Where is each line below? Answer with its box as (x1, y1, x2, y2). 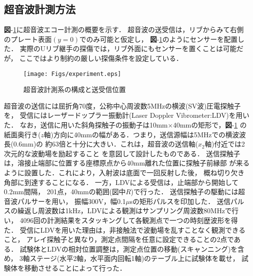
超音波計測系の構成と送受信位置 (23, 84, 126, 94)
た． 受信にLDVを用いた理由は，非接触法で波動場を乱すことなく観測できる (4, 224, 246, 235)
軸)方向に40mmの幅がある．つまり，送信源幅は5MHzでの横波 (43, 129, 239, 139)
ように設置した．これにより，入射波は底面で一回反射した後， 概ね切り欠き (4, 167, 245, 177)
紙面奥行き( (4, 129, 41, 139)
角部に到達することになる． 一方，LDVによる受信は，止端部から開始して (4, 177, 239, 187)
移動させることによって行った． (24, 262, 126, 273)
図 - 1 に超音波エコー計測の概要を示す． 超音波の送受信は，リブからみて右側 (4, 24, 244, 35)
